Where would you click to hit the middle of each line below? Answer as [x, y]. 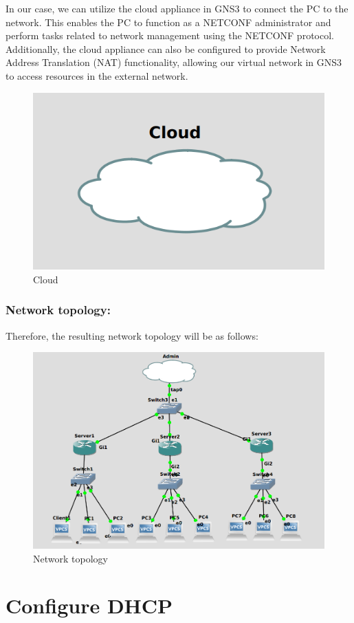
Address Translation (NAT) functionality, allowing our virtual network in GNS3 [174, 62]
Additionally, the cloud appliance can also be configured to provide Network [166, 48]
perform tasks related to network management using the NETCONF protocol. [170, 35]
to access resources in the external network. [97, 75]
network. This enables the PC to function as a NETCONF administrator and [168, 22]
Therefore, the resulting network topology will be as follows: [132, 335]
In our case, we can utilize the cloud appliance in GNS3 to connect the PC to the [177, 8]
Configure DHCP [89, 605]
